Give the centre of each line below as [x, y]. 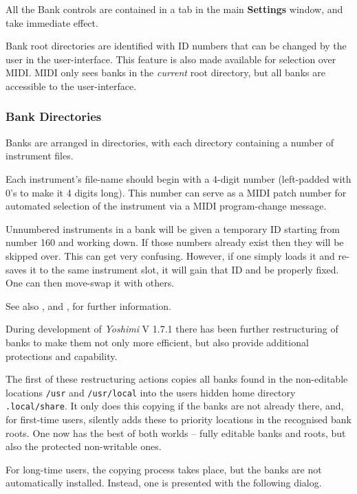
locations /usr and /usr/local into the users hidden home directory [151, 392]
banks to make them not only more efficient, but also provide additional [157, 342]
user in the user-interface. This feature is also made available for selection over [171, 59]
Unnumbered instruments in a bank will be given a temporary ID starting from [173, 228]
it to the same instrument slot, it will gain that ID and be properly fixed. [184, 269]
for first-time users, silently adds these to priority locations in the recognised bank [178, 419]
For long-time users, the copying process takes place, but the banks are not [164, 469]
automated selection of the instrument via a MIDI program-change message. [166, 206]
